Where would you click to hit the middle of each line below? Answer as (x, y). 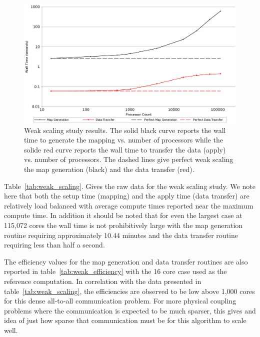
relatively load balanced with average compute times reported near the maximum (129, 205)
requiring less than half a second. (54, 245)
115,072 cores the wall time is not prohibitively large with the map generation (123, 225)
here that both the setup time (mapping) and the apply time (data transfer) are (127, 196)
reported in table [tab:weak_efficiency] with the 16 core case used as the (115, 271)
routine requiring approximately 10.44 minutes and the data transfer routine (121, 235)
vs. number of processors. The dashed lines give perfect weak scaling (129, 159)
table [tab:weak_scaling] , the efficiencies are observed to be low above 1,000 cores (129, 291)
